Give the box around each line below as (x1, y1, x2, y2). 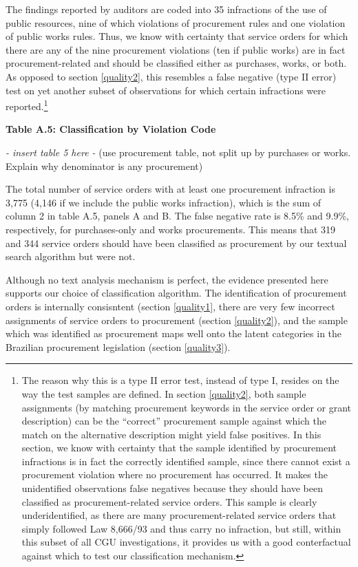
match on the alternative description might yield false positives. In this (21, 427, 322, 441)
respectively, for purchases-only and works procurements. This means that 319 (6, 222, 336, 236)
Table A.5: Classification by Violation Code (6, 122, 216, 136)
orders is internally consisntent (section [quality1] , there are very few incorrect (6, 299, 335, 313)
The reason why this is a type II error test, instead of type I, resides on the (21, 373, 339, 387)
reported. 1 (6, 97, 48, 113)
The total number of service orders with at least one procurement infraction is (6, 182, 335, 196)
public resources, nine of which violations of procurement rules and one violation (6, 15, 346, 30)
